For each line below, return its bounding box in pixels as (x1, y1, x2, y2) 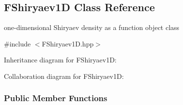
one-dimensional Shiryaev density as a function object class (4, 22, 180, 32)
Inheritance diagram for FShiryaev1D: (4, 55, 117, 65)
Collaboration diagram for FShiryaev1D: (4, 71, 124, 81)
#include (4, 38, 31, 48)
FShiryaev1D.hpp (42, 38, 94, 48)
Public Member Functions (4, 91, 107, 104)
